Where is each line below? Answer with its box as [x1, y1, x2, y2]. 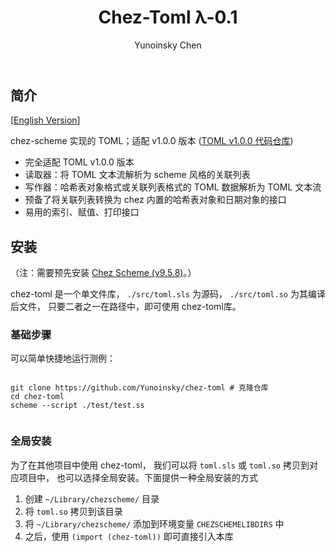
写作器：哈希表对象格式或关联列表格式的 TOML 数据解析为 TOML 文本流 [24, 181, 322, 193]
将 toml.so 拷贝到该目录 [24, 505, 123, 517]
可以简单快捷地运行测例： [10, 352, 116, 365]
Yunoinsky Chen [134, 39, 202, 51]
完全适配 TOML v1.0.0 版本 [24, 156, 135, 168]
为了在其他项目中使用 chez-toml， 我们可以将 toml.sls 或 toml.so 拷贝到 [10, 459, 310, 471]
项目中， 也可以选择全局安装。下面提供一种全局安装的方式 [18, 471, 258, 483]
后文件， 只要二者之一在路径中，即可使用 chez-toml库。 [10, 301, 242, 313]
